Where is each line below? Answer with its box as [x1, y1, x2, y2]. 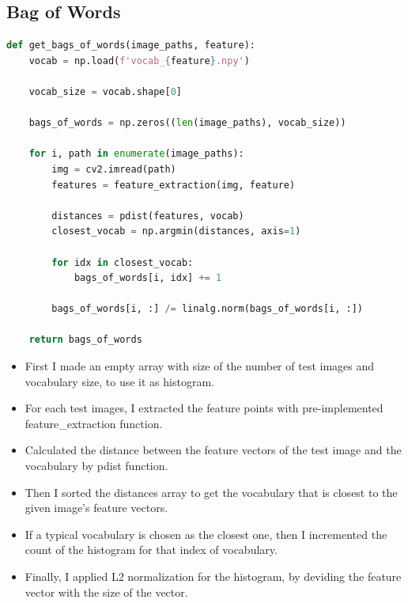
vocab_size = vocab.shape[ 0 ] [28, 85, 182, 97]
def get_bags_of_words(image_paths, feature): [6, 40, 255, 51]
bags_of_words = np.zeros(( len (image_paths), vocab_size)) [28, 117, 346, 129]
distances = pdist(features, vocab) [51, 210, 244, 222]
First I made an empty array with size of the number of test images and [25, 358, 375, 374]
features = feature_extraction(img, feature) [51, 179, 296, 191]
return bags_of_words [28, 334, 142, 346]
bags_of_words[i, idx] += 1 [74, 272, 222, 284]
